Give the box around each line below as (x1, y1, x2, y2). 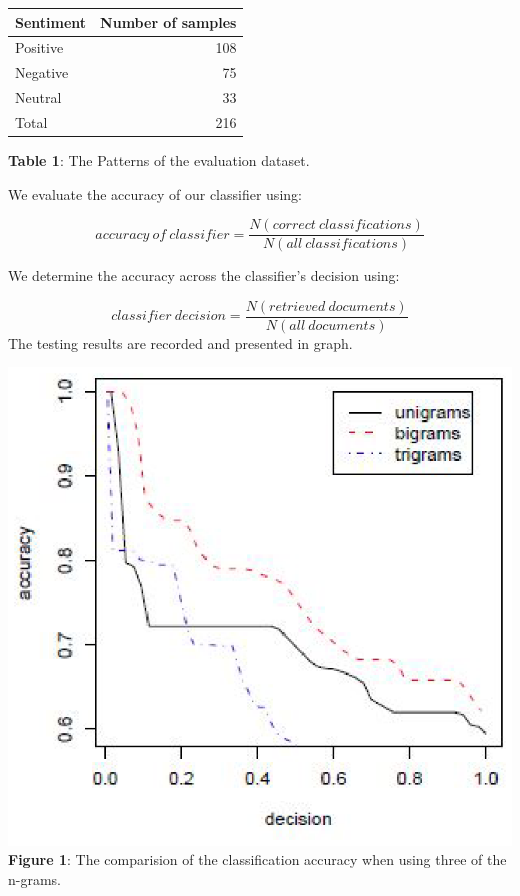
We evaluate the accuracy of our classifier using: (8, 183, 302, 204)
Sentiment (15, 11, 87, 32)
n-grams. (8, 869, 62, 890)
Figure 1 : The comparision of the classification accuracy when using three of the (8, 849, 507, 870)
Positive (15, 37, 64, 58)
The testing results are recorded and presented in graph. (8, 332, 353, 353)
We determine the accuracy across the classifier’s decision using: (8, 265, 400, 286)
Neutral (15, 87, 62, 108)
